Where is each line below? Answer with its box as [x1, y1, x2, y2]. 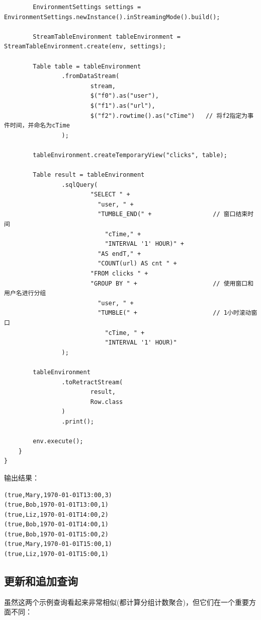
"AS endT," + [98, 250, 141, 257]
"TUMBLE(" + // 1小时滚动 [98, 309, 251, 317]
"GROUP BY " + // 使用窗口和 [90, 280, 254, 287]
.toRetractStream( [61, 378, 123, 386]
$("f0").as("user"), [90, 92, 159, 100]
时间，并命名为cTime [10, 122, 70, 129]
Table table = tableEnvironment [33, 62, 141, 70]
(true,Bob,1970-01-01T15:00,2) [4, 530, 109, 538]
